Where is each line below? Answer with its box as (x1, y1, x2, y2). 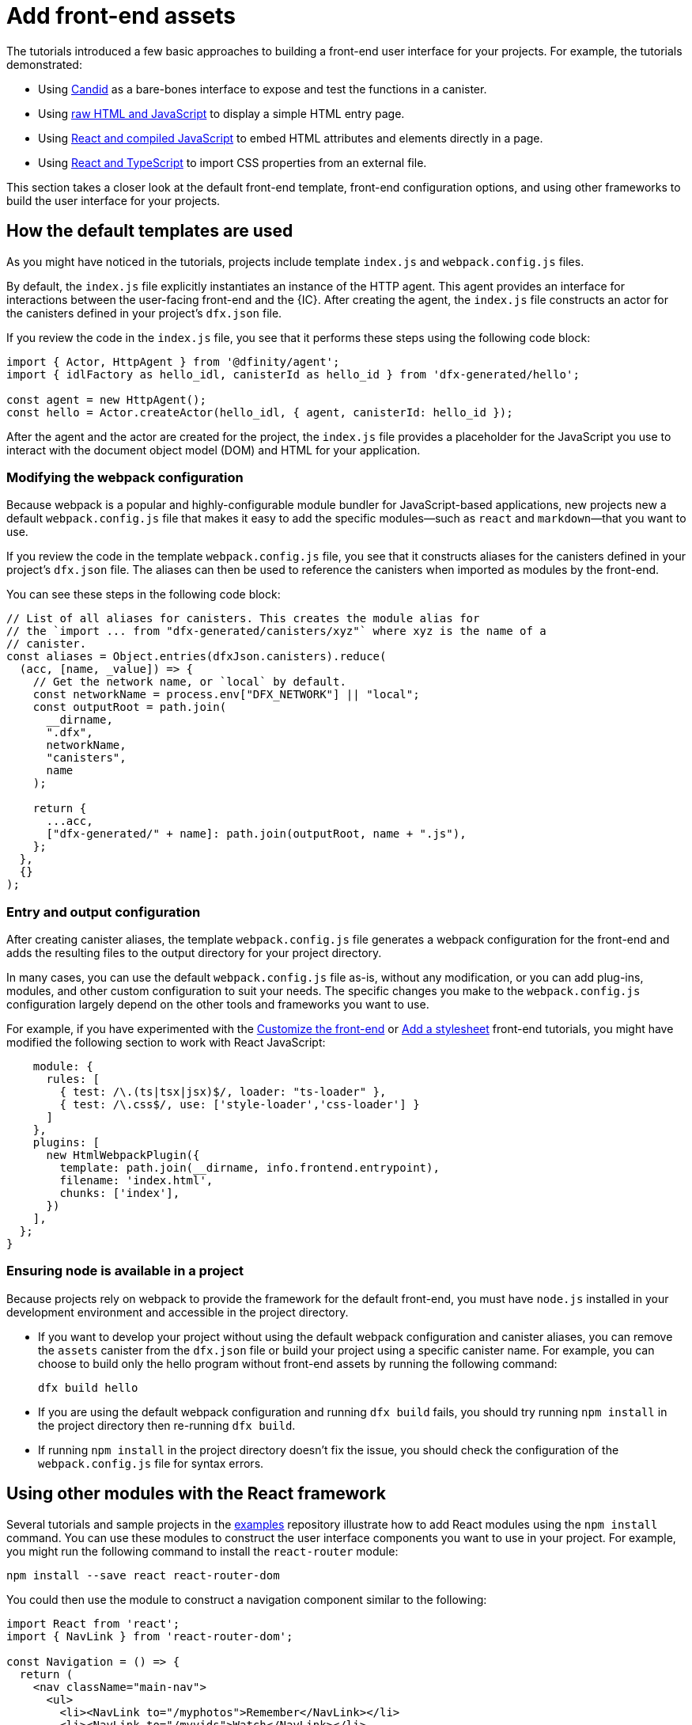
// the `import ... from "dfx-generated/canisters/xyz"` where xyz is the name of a (6, 625, 546, 638)
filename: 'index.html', (59, 1174, 214, 1187)
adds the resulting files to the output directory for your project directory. (6, 946, 382, 960)
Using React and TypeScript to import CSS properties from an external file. (38, 155, 427, 169)
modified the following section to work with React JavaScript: (6, 1035, 326, 1050)
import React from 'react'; (6, 1617, 180, 1630)
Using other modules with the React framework (6, 1484, 386, 1504)
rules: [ (46, 1073, 100, 1086)
